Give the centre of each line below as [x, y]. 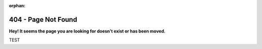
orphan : [17, 6]
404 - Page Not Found [43, 19]
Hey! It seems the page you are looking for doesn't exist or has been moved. [87, 31]
